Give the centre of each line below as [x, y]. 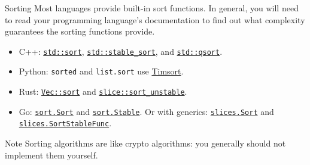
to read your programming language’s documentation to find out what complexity [155, 19]
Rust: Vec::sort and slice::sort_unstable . [103, 91]
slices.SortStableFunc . [65, 123]
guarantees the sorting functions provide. [80, 31]
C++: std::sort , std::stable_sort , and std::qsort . [121, 51]
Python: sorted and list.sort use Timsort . [101, 71]
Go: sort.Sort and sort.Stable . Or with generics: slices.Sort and [146, 111]
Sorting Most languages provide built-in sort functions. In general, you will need [152, 8]
